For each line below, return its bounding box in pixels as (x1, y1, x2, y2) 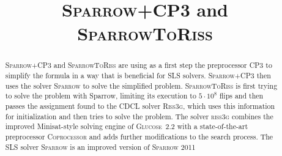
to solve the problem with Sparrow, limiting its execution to (5, 91, 196, 101)
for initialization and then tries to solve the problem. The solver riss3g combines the (5, 111, 273, 121)
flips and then (219, 91, 264, 101)
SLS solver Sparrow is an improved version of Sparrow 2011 (5, 141, 196, 152)
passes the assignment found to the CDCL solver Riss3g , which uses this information (5, 100, 275, 111)
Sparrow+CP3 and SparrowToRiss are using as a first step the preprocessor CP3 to (5, 60, 272, 70)
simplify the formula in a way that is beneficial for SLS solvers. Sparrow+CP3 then (5, 70, 271, 81)
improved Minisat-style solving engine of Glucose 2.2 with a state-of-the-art (5, 121, 248, 132)
